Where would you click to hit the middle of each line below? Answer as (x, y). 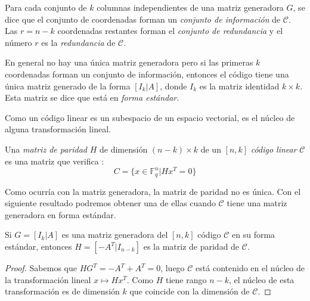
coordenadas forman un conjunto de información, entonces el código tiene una (147, 74)
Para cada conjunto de (46, 7)
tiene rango (186, 279)
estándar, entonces (38, 246)
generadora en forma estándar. (61, 214)
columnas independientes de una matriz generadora (190, 7)
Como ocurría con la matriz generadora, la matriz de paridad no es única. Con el (153, 191)
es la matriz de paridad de (191, 246)
